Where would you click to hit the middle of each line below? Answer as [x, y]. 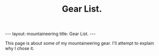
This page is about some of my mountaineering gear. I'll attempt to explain [80, 43]
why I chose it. [20, 48]
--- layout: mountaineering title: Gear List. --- [50, 34]
